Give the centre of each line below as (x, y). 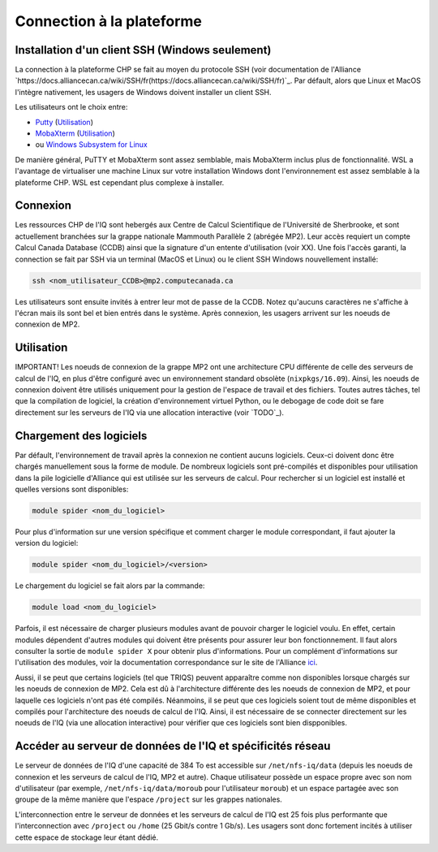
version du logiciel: (47, 543)
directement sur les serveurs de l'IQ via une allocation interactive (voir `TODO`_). (149, 412)
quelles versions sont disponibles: (72, 489)
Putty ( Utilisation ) (64, 122)
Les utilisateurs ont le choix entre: (71, 107)
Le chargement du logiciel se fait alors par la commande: (110, 586)
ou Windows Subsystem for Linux (91, 145)
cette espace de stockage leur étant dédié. (87, 837)
